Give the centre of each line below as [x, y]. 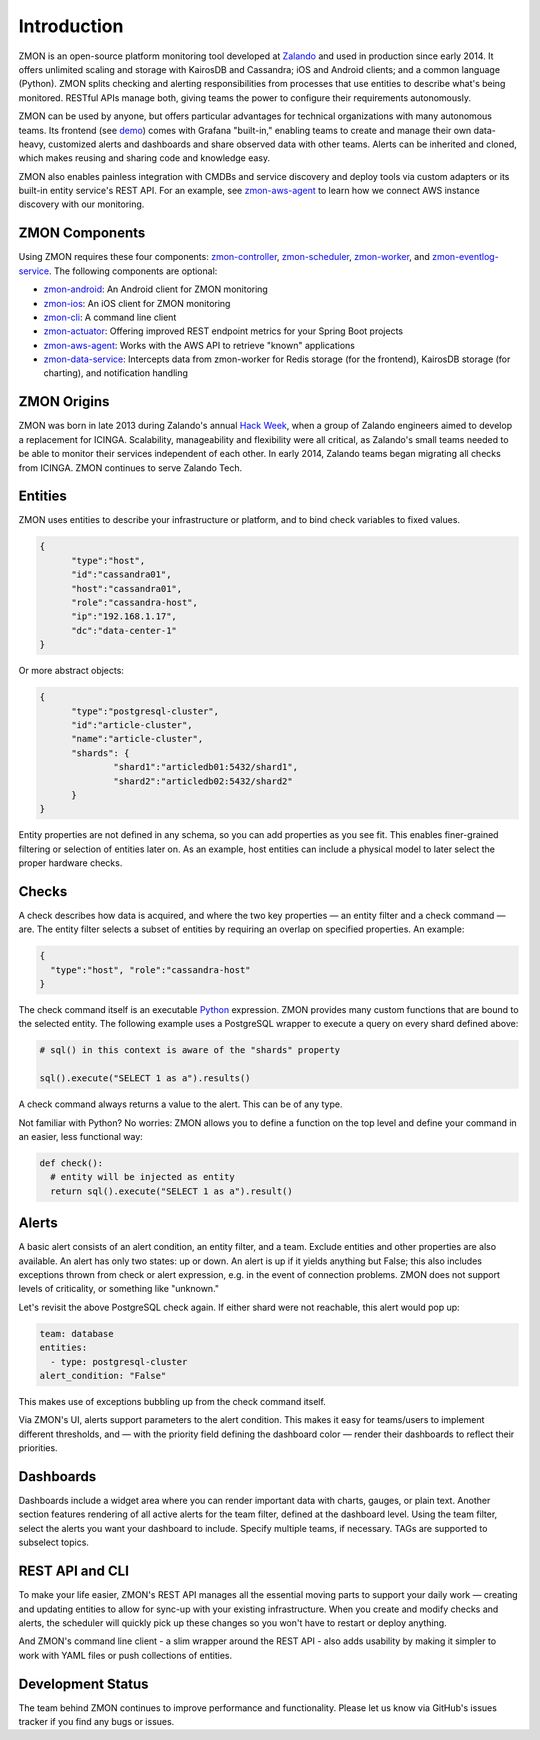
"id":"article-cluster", [132, 724]
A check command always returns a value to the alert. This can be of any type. [180, 1104]
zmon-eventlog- [465, 257]
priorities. [38, 1448]
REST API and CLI [74, 1571]
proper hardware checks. [70, 863]
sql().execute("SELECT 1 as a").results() [145, 1078]
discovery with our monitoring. [81, 204]
